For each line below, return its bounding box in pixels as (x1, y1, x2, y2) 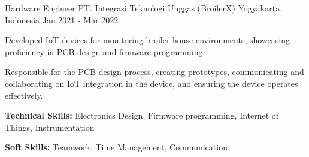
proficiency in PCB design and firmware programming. (5, 45, 205, 58)
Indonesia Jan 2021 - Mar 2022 (5, 13, 119, 26)
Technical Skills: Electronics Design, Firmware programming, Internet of (5, 109, 279, 122)
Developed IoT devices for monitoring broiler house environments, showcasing (5, 34, 290, 46)
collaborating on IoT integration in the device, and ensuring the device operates (5, 77, 298, 89)
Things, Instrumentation (5, 120, 95, 133)
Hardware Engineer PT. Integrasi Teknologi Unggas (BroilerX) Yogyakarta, (5, 2, 283, 14)
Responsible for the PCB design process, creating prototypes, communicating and (5, 65, 304, 78)
